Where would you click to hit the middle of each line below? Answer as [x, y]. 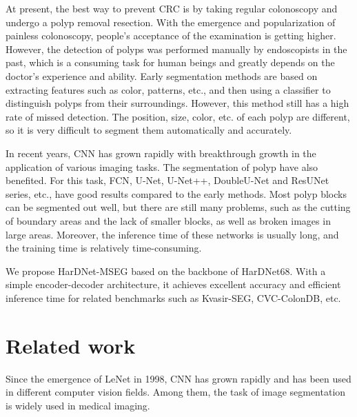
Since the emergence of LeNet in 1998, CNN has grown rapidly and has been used [178, 378]
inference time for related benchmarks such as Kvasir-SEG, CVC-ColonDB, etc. [173, 297]
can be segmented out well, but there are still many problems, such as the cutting [178, 207]
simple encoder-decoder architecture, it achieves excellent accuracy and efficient [173, 284]
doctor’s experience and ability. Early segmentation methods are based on [162, 75]
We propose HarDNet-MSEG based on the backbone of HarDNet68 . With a [166, 271]
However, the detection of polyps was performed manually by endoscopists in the [176, 49]
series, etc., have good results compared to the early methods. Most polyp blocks [176, 193]
